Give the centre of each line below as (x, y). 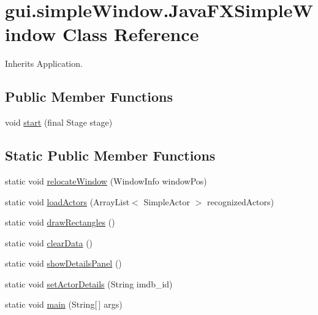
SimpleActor (167, 201)
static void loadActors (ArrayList (67, 201)
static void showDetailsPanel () (63, 263)
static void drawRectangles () (60, 222)
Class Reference (131, 34)
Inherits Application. (44, 63)
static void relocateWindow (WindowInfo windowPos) (106, 180)
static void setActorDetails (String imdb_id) (89, 283)
